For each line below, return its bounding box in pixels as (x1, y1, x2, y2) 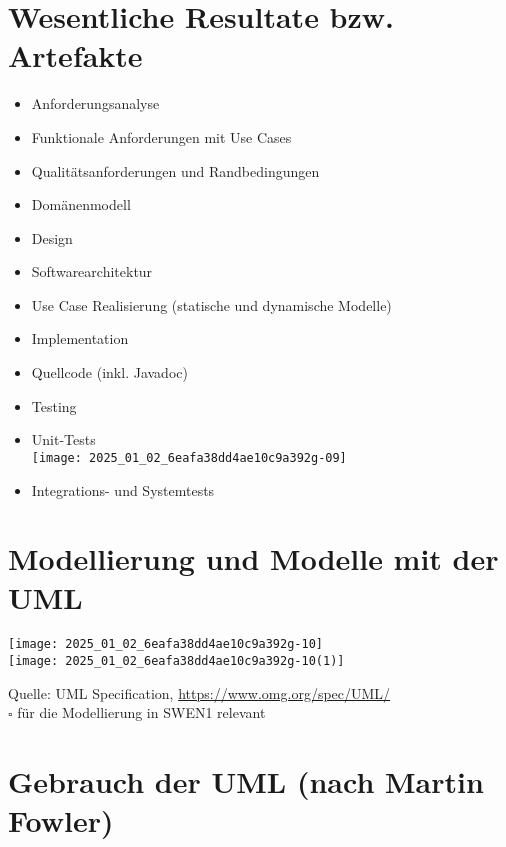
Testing (31, 395, 77, 416)
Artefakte (8, 35, 143, 76)
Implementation (31, 328, 129, 349)
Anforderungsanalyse (31, 93, 160, 114)
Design (31, 227, 73, 248)
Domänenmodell (31, 194, 131, 215)
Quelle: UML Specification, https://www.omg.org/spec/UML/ (8, 682, 391, 703)
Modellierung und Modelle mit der (8, 538, 499, 579)
